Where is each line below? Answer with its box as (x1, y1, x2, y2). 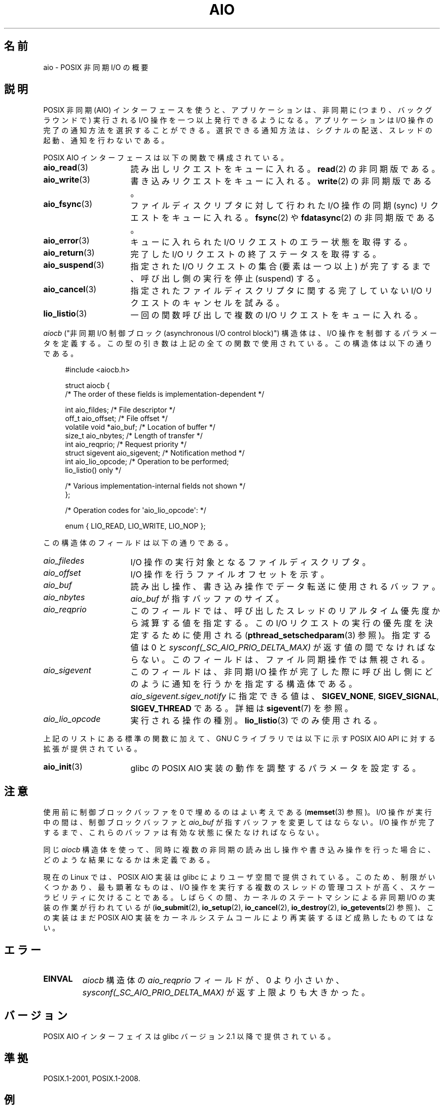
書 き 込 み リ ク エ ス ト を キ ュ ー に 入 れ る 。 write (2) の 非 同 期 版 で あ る (130, 176, 432, 187)
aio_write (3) (43, 175, 90, 185)
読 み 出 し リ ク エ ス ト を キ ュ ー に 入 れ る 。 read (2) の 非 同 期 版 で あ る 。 (130, 164, 440, 175)
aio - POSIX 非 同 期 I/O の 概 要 (43, 62, 149, 72)
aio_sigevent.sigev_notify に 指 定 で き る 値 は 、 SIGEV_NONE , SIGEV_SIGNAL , (130, 691, 439, 702)
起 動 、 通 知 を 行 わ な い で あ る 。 (43, 136, 169, 145)
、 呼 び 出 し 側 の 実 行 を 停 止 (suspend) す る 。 (130, 273, 325, 284)
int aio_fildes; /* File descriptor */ (65, 405, 175, 415)
